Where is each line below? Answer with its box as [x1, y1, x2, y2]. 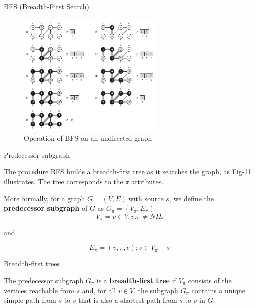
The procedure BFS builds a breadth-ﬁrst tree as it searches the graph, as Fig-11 [4, 166, 252, 177]
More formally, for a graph [4, 193, 85, 203]
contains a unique [191, 285, 245, 295]
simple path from [4, 295, 56, 305]
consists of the [188, 275, 232, 285]
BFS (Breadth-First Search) [4, 1, 89, 11]
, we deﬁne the [169, 193, 214, 203]
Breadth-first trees [4, 258, 60, 269]
